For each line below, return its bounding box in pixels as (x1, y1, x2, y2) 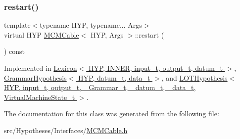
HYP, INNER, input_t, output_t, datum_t (88, 63, 223, 73)
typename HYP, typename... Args (40, 20, 142, 30)
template (4, 20, 31, 30)
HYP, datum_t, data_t (78, 72, 150, 83)
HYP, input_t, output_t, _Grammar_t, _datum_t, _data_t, (4, 82, 196, 93)
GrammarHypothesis (4, 72, 67, 83)
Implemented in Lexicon (4, 63, 77, 73)
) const (4, 46, 25, 56)
